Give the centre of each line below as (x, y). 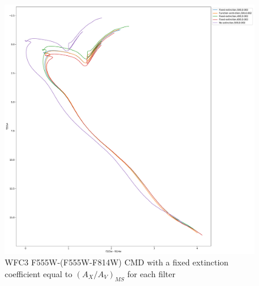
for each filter (151, 273)
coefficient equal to (39, 273)
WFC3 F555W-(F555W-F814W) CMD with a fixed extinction (117, 262)
